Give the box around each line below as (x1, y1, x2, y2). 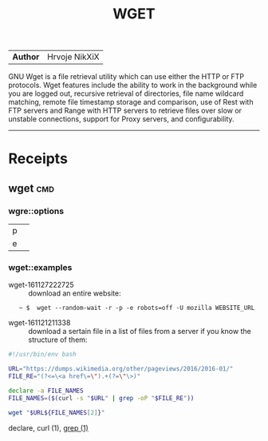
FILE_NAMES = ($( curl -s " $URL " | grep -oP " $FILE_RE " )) (8, 394, 195, 402)
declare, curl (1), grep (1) (8, 423, 89, 432)
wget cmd (8, 181, 54, 195)
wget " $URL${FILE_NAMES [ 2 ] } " (8, 408, 105, 416)
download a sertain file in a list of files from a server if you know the (28, 327, 251, 336)
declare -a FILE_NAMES (8, 387, 84, 395)
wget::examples (8, 261, 73, 272)
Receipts (8, 149, 68, 168)
